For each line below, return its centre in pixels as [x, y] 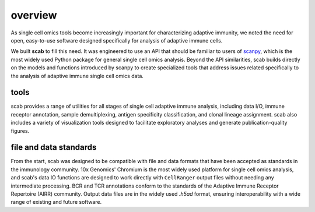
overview [34, 15]
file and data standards [54, 148]
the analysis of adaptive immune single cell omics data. [77, 76]
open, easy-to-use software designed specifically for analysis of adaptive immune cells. [117, 40]
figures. [20, 130]
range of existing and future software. [56, 202]
